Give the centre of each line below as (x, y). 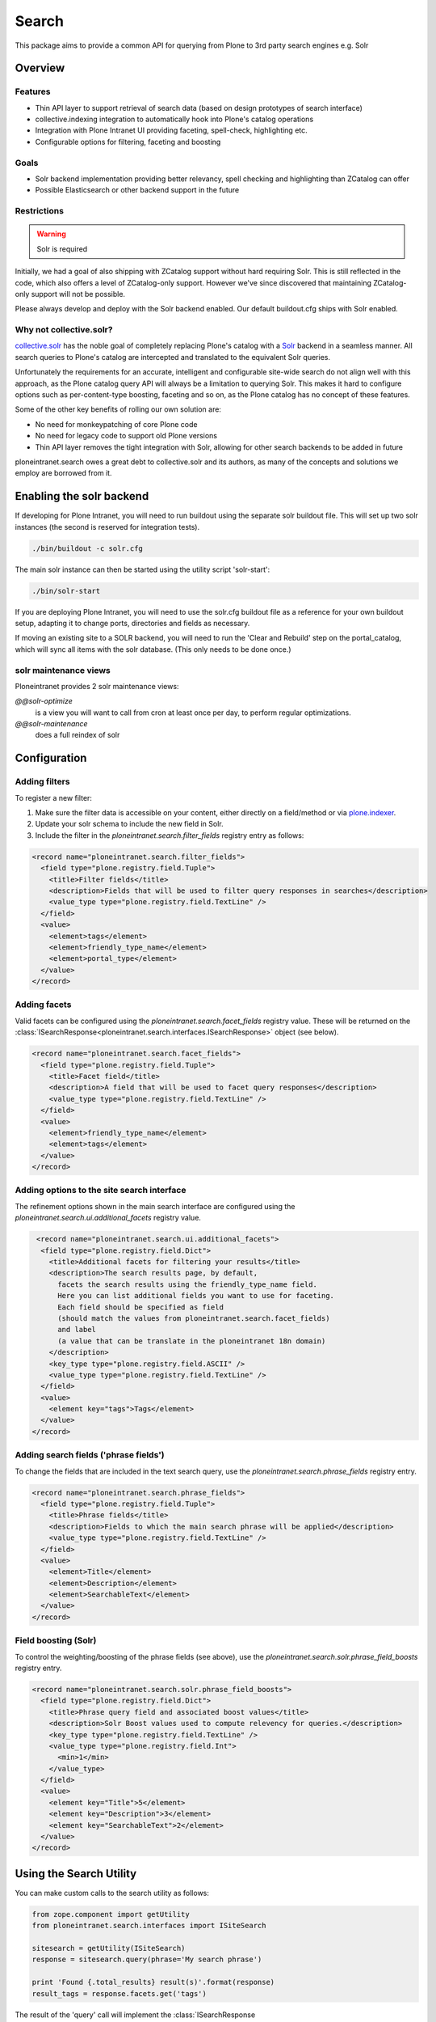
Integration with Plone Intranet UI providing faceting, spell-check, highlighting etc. (172, 130)
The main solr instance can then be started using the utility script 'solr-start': (143, 569)
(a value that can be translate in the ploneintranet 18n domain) (192, 1341)
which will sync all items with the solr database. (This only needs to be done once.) (153, 649)
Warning (51, 234)
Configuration (51, 758)
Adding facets (43, 1005)
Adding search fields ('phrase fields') (90, 1455)
